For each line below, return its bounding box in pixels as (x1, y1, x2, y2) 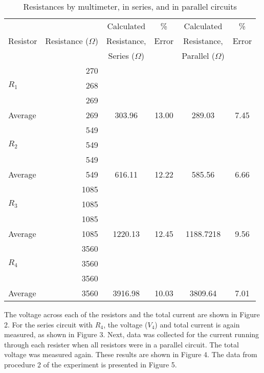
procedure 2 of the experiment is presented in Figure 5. (4, 359, 177, 369)
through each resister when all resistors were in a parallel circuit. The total (4, 339, 239, 349)
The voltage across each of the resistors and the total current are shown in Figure (4, 309, 260, 319)
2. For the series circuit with (4, 319, 93, 330)
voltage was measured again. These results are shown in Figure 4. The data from (4, 349, 257, 360)
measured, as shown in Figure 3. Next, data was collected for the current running (4, 329, 259, 340)
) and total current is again (155, 319, 240, 330)
